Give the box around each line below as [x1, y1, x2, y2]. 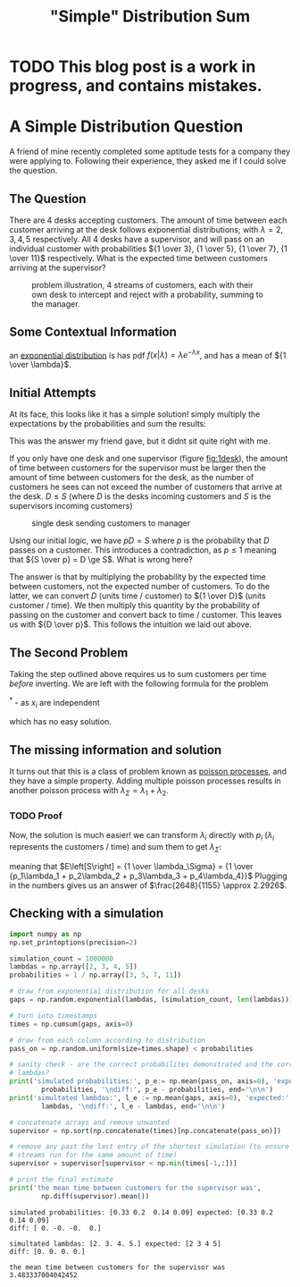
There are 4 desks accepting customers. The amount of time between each [9, 215, 287, 225]
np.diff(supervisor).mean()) [41, 1191, 150, 1200]
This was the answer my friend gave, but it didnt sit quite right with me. [9, 436, 271, 446]
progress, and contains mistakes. [9, 76, 262, 96]
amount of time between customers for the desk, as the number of [9, 472, 254, 483]
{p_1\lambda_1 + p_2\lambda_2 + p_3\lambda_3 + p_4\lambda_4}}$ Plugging [9, 870, 287, 881]
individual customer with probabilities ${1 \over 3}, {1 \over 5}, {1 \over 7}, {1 [9, 243, 288, 254]
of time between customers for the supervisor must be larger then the [9, 462, 266, 473]
